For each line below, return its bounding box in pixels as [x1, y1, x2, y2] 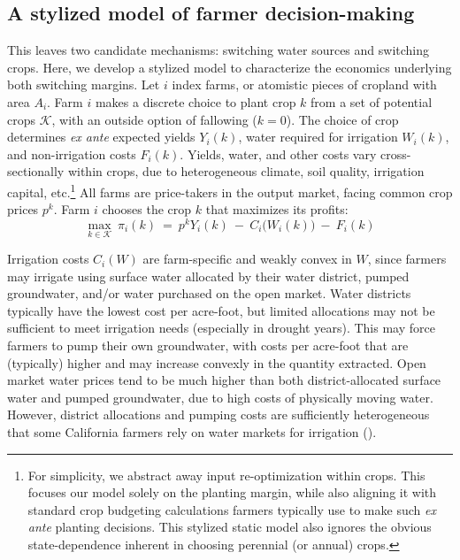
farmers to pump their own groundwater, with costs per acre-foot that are [7, 336, 409, 355]
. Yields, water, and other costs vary [180, 144, 377, 163]
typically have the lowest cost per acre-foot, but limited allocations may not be [7, 301, 435, 319]
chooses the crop [102, 200, 192, 219]
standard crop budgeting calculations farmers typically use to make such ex [27, 500, 436, 518]
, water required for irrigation [238, 127, 398, 146]
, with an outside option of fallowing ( [51, 110, 257, 128]
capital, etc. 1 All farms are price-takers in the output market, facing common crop [7, 180, 453, 201]
